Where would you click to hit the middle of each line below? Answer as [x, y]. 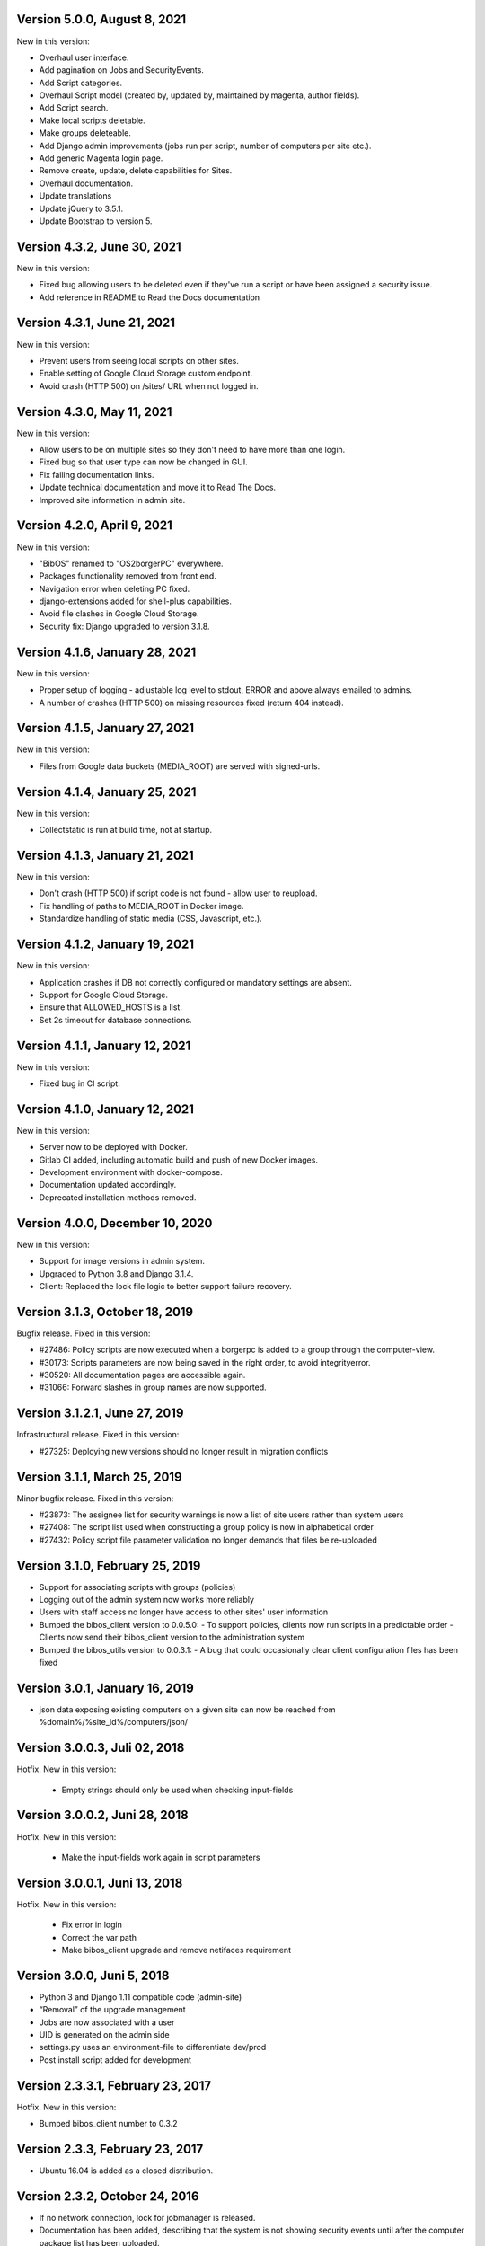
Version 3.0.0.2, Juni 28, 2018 [102, 1815]
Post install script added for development [115, 2060]
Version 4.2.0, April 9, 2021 [94, 526]
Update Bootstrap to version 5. [96, 221]
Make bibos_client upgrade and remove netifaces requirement [176, 1950]
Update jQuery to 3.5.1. [81, 208]
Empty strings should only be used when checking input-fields [177, 1790]
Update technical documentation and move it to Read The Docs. [158, 487]
